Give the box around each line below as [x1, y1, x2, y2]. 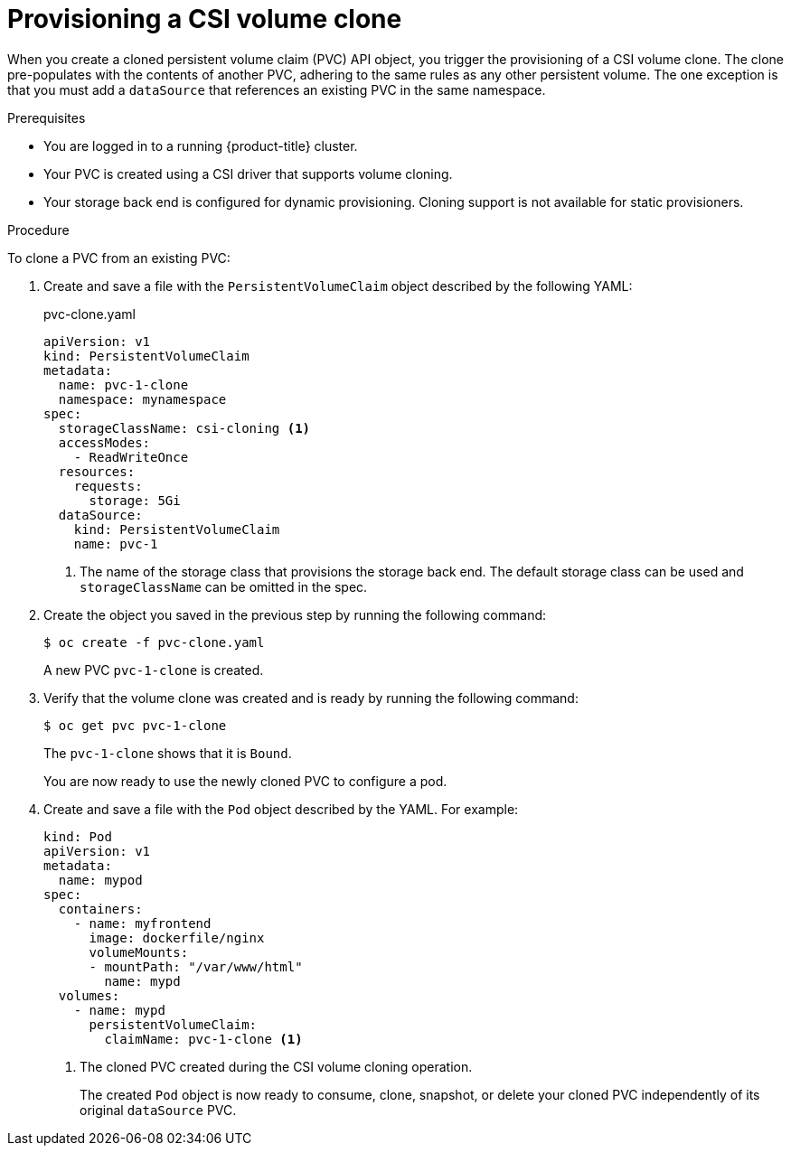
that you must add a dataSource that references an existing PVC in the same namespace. [7, 81, 546, 98]
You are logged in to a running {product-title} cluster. [43, 137, 358, 154]
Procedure [7, 221, 70, 238]
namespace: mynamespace [58, 391, 227, 407]
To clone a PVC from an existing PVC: [7, 249, 231, 266]
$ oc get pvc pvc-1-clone [43, 717, 227, 733]
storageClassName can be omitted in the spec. [80, 578, 368, 595]
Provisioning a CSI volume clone [7, 4, 402, 34]
